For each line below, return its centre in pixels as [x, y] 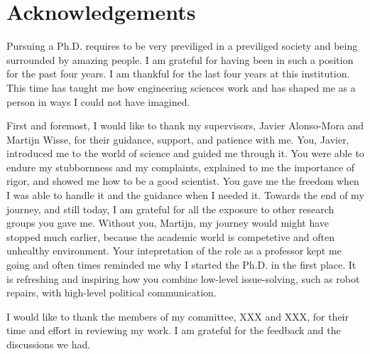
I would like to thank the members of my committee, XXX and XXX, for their [178, 316]
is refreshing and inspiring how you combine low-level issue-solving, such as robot [183, 278]
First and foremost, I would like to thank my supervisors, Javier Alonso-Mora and [185, 125]
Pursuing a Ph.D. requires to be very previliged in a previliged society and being [182, 46]
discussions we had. [49, 344]
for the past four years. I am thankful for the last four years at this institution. [178, 74]
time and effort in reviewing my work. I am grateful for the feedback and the [174, 330]
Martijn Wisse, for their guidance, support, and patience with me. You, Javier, [178, 139]
